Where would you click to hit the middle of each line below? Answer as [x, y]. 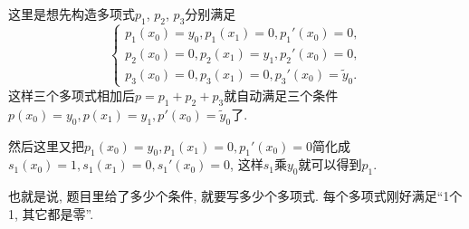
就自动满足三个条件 [281, 95]
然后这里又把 [46, 145]
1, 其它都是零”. [51, 213]
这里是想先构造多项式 [72, 14]
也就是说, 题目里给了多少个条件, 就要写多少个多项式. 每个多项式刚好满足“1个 [235, 196]
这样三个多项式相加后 [72, 95]
